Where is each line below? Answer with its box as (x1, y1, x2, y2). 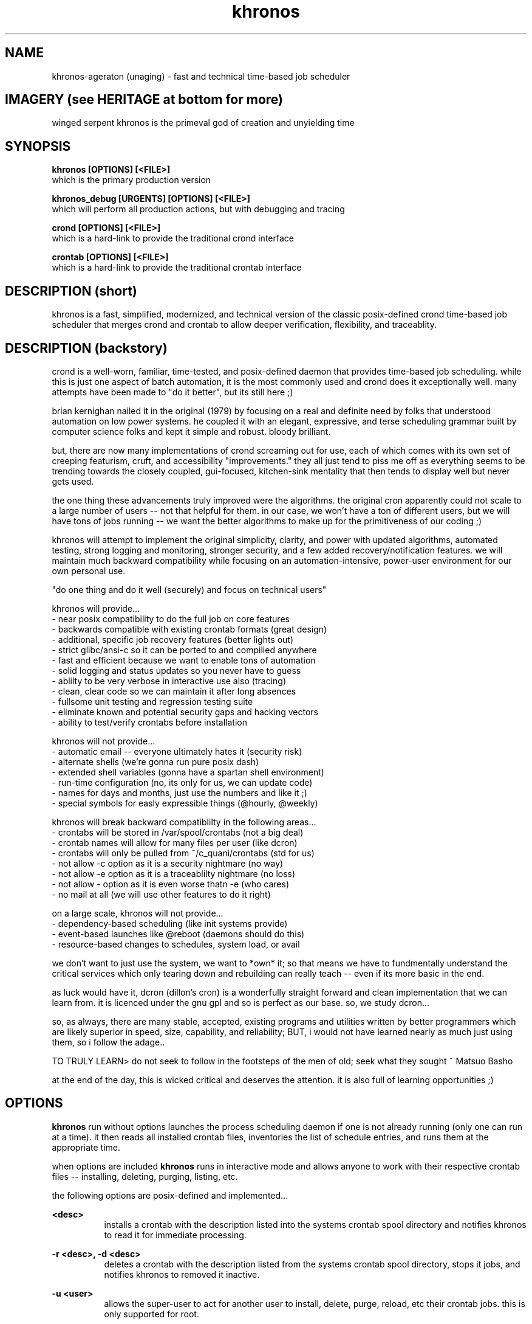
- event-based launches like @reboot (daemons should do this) (52, 928, 305, 939)
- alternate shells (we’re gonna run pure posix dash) (52, 756, 259, 767)
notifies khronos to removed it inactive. (104, 1269, 260, 1280)
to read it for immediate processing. (104, 1229, 247, 1240)
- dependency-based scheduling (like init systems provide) (52, 918, 288, 929)
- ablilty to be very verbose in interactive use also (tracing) (52, 675, 287, 686)
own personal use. (52, 565, 126, 576)
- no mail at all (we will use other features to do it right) (52, 889, 271, 899)
